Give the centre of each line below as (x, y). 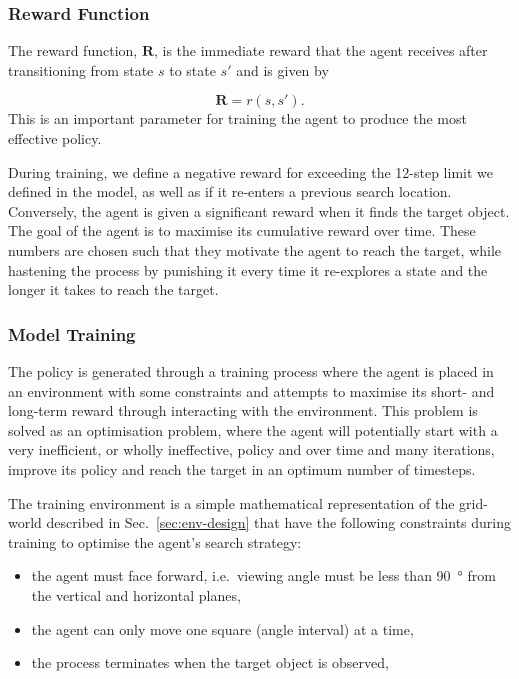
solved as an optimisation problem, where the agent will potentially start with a (253, 429)
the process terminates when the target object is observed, (210, 662)
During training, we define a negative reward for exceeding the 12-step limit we (251, 171)
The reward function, (73, 50)
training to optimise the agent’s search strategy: (155, 541)
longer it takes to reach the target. (113, 289)
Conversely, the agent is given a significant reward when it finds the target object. (259, 210)
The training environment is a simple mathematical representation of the (231, 502)
